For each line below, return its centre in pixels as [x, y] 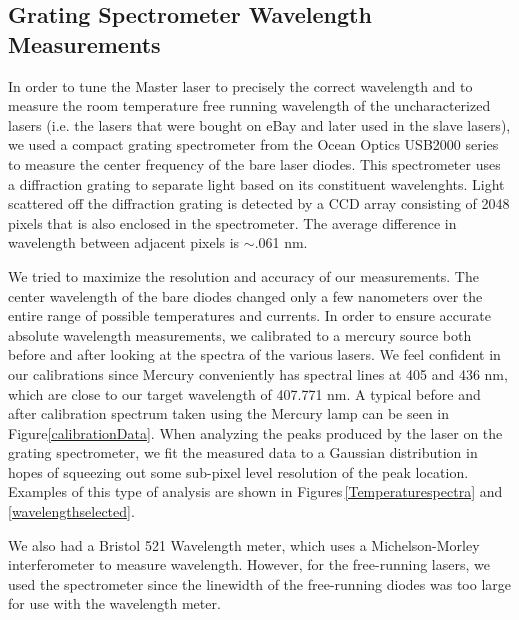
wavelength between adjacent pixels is [124, 242]
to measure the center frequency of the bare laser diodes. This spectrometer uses [254, 163]
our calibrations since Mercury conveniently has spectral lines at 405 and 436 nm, [258, 373]
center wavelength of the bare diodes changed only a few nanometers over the [245, 295]
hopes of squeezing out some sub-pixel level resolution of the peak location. [238, 471]
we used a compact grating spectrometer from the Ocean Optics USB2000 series [253, 144]
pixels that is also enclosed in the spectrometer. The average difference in [232, 222]
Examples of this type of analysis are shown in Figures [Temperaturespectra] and [255, 491]
